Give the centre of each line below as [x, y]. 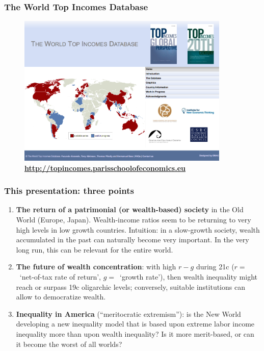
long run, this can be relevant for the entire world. [95, 249]
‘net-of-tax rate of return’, [60, 276]
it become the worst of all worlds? [69, 344]
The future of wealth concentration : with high [96, 267]
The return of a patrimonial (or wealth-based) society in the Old [130, 209]
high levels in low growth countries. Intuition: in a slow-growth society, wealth [138, 229]
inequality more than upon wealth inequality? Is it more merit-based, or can [135, 333]
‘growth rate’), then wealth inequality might [188, 276]
